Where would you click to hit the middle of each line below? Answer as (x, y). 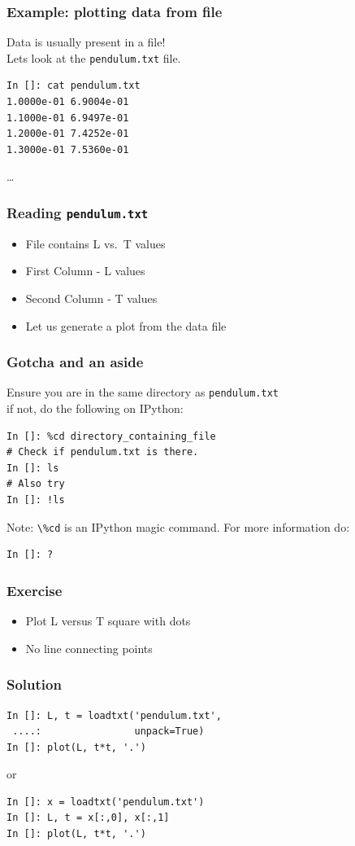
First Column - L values (85, 271)
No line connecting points (89, 648)
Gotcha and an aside (75, 362)
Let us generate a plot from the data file (126, 325)
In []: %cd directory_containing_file (111, 436)
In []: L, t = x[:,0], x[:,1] (88, 818)
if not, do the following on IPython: (95, 408)
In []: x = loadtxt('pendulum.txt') (106, 802)
